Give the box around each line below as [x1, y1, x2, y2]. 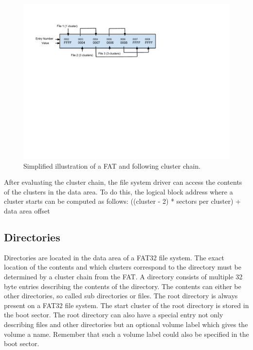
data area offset [4, 205, 50, 215]
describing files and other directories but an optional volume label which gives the [4, 319, 248, 329]
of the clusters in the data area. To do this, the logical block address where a [4, 186, 233, 196]
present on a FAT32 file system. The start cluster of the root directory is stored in [4, 300, 249, 310]
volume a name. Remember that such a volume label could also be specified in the [4, 329, 249, 339]
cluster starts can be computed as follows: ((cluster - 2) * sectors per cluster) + [4, 196, 241, 206]
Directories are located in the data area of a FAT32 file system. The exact [4, 252, 224, 262]
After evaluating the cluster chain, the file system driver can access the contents [4, 177, 242, 187]
